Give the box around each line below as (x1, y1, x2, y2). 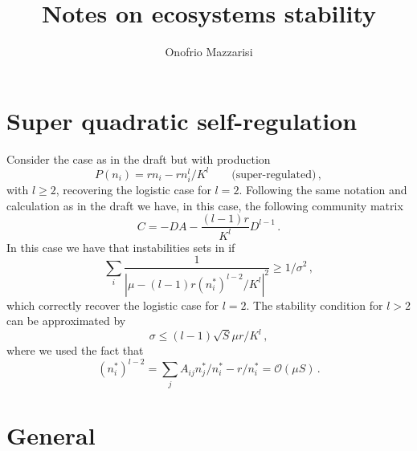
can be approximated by (6, 312, 126, 329)
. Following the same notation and (239, 181, 407, 197)
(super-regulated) (231, 169, 317, 181)
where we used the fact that (6, 342, 144, 359)
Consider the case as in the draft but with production (6, 150, 271, 167)
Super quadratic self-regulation (6, 104, 358, 136)
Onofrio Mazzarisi (165, 43, 253, 60)
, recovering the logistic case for (55, 181, 211, 197)
